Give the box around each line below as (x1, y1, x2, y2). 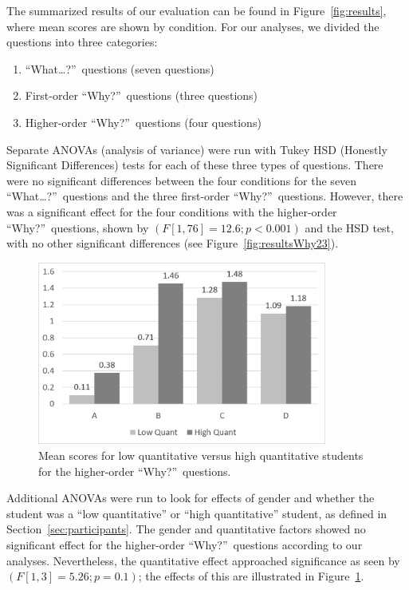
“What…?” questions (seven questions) (25, 60, 214, 77)
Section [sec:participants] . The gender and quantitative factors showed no (6, 521, 366, 537)
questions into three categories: (6, 34, 158, 50)
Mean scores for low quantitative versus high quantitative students (38, 447, 364, 464)
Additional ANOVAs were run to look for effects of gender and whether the (6, 489, 375, 506)
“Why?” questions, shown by (6, 219, 149, 236)
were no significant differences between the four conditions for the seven (6, 172, 357, 188)
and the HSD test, (305, 219, 394, 236)
